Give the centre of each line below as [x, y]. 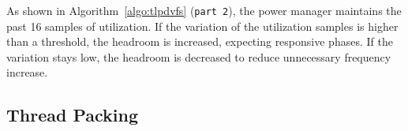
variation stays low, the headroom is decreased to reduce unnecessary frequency [199, 56]
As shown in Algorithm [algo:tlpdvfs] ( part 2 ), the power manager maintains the [204, 10]
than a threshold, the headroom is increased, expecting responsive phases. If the [200, 41]
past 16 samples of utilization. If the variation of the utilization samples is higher [202, 26]
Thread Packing [73, 115]
